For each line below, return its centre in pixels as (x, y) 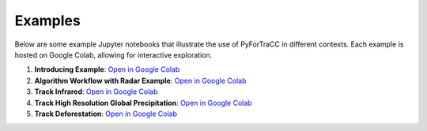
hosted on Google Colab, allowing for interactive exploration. (113, 54)
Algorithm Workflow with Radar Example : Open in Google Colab (140, 80)
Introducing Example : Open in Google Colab (107, 69)
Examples (47, 21)
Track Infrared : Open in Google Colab (96, 92)
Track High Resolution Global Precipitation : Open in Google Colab (143, 103)
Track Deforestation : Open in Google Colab (106, 114)
